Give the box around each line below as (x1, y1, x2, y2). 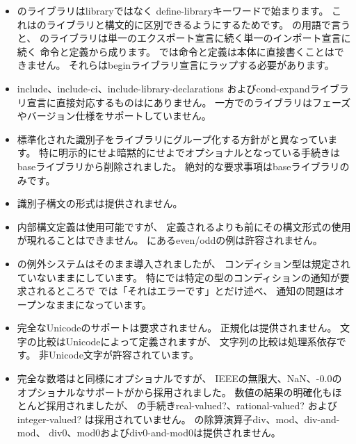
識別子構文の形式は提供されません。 (17, 196, 183, 211)
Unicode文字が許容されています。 (49, 347, 200, 362)
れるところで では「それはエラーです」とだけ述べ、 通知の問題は (36, 283, 335, 298)
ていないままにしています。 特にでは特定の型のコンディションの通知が (17, 270, 340, 284)
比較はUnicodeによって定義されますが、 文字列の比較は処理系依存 (36, 334, 337, 348)
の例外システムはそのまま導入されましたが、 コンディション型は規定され (17, 256, 350, 270)
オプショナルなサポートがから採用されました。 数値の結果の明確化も (17, 384, 332, 399)
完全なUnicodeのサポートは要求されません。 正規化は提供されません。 (17, 320, 337, 335)
